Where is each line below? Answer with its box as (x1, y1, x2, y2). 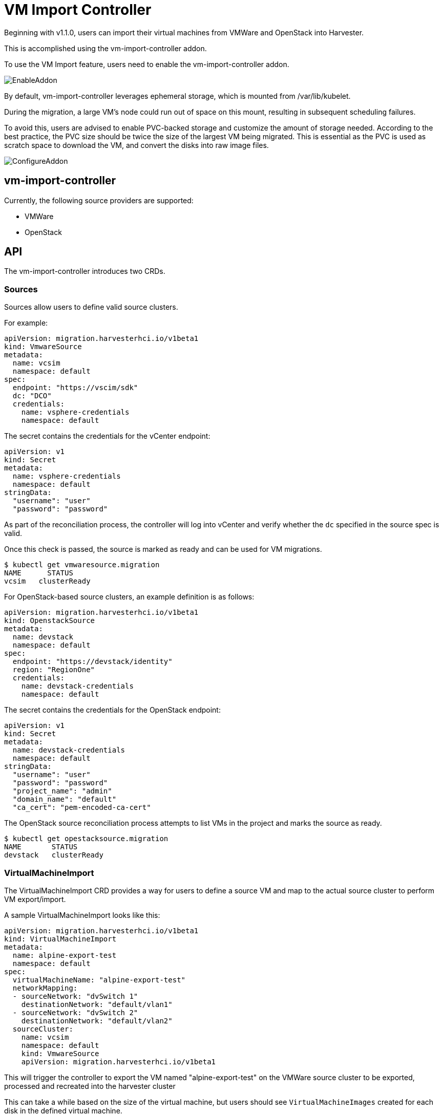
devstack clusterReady (4, 851, 103, 860)
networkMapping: (12, 983, 78, 992)
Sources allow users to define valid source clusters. (4, 303, 178, 312)
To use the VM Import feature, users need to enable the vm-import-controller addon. (4, 59, 289, 69)
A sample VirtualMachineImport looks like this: (4, 910, 160, 919)
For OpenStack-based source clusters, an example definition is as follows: (4, 592, 255, 602)
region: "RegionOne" (12, 666, 95, 674)
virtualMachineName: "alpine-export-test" (12, 975, 186, 984)
